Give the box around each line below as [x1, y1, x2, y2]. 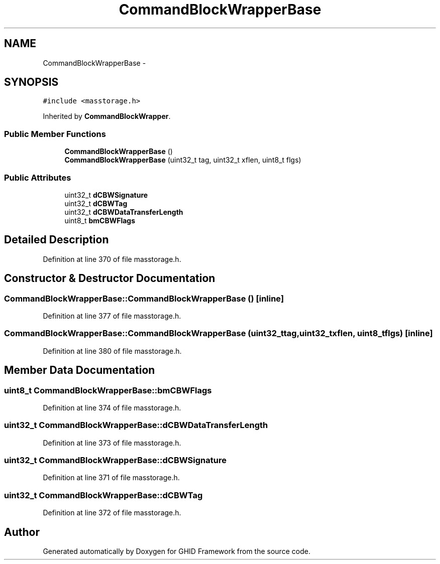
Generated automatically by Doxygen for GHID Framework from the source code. [43, 547, 310, 556]
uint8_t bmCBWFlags [64, 216, 136, 225]
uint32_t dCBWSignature [64, 190, 148, 199]
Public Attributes [4, 172, 71, 183]
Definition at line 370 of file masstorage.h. [43, 254, 181, 263]
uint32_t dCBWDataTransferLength [64, 207, 183, 216]
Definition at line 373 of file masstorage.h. [43, 438, 181, 447]
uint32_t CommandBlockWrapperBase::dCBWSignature [4, 455, 227, 466]
